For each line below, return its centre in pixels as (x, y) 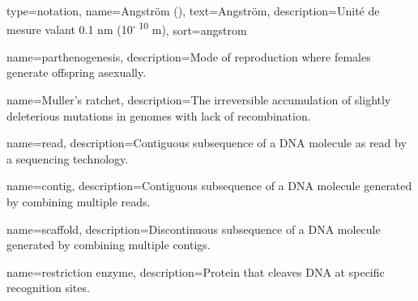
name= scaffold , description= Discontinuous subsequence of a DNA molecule (194, 229)
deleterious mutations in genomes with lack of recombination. (159, 115)
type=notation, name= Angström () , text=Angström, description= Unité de (193, 11)
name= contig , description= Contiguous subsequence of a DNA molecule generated (209, 186)
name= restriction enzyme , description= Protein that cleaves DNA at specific (196, 271)
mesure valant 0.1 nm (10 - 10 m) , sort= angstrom (127, 28)
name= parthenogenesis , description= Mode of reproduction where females (189, 56)
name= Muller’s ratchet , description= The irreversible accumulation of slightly (199, 100)
